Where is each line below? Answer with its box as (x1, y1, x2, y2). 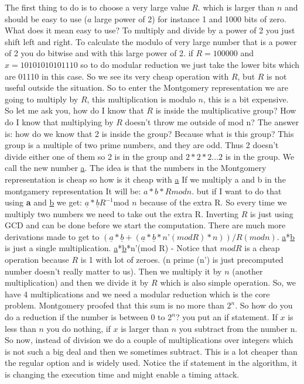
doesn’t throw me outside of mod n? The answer (125, 115, 299, 128)
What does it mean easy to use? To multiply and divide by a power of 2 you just (5, 24, 295, 36)
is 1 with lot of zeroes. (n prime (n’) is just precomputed (80, 253, 283, 266)
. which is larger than (197, 1, 275, 13)
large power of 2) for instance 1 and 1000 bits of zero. (94, 12, 286, 25)
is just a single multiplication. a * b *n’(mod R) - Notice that (5, 242, 217, 254)
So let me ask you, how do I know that (5, 104, 144, 116)
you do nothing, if (46, 322, 111, 334)
